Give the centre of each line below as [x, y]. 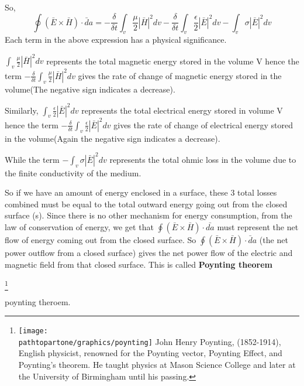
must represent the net [258, 227]
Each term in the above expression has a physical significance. [116, 40]
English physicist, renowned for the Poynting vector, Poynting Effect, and [150, 353]
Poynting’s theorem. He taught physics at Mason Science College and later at [157, 365]
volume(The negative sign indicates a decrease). [90, 89]
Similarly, [22, 110]
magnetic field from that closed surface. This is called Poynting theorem [139, 264]
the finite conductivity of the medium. [73, 172]
